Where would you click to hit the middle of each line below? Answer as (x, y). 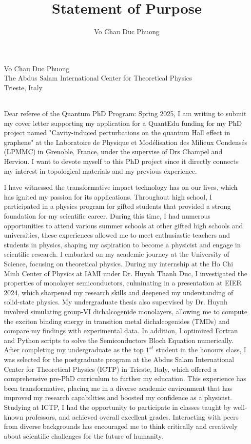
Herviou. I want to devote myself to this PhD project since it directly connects (121, 161)
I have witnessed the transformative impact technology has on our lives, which (121, 187)
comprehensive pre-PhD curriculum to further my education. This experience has (125, 378)
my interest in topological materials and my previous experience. (100, 171)
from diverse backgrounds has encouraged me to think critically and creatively (121, 426)
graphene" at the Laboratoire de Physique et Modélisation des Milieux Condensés (126, 142)
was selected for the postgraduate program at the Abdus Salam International (119, 359)
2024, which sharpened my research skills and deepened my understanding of (119, 292)
